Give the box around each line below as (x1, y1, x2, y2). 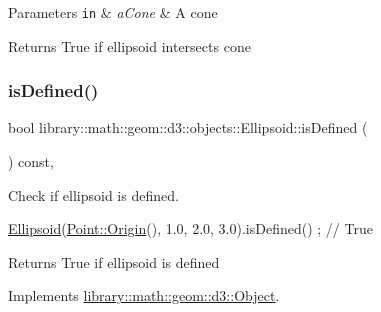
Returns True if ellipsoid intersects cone (8, 35, 251, 56)
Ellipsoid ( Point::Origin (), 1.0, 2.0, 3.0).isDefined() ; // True (8, 218, 373, 239)
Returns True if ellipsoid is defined (8, 251, 220, 272)
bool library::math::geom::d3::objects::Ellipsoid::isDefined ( (8, 117, 368, 138)
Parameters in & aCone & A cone (8, 2, 218, 22)
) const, (8, 151, 54, 172)
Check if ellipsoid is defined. (8, 184, 179, 205)
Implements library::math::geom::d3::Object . (8, 285, 280, 306)
